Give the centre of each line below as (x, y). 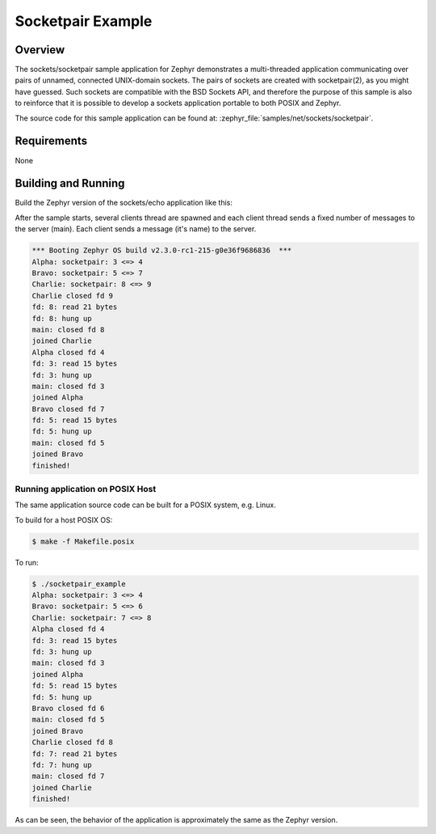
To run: (27, 562)
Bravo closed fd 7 (68, 409)
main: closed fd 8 (68, 329)
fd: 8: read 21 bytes (75, 307)
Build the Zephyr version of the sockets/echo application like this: (124, 203)
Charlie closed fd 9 (72, 296)
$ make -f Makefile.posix (83, 541)
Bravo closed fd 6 (68, 708)
